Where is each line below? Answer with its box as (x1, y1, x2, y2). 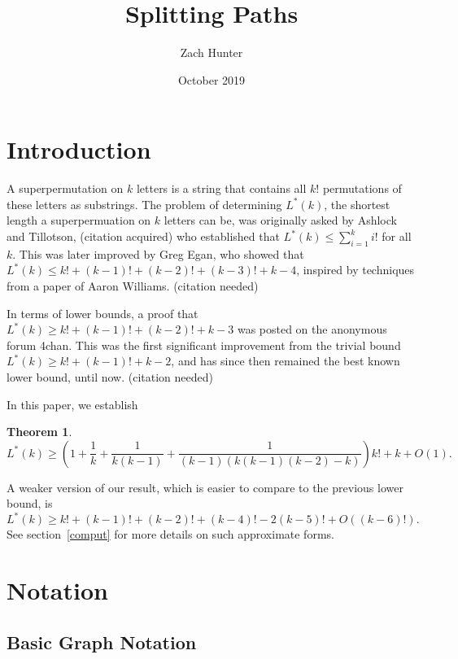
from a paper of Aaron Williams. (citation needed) (7, 277, 259, 295)
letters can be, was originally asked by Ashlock (164, 212, 397, 229)
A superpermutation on (7, 180, 124, 197)
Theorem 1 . (7, 423, 72, 440)
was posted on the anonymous (237, 321, 387, 338)
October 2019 (177, 71, 246, 88)
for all (382, 228, 412, 245)
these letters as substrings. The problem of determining (7, 195, 282, 212)
